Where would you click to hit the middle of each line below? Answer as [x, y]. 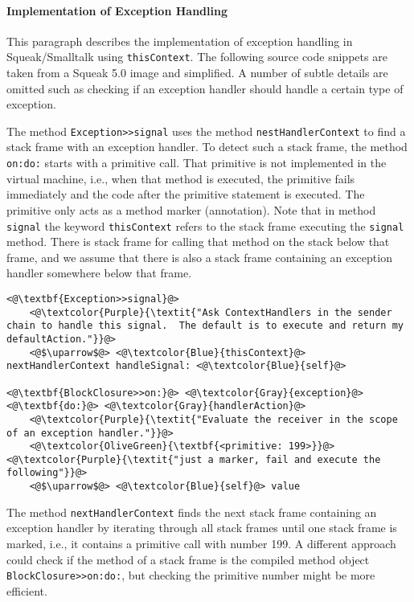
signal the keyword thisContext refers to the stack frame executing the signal [205, 225]
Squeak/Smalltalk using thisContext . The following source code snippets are [197, 57]
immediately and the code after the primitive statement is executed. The [186, 194]
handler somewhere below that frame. [99, 273]
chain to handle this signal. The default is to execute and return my [205, 326]
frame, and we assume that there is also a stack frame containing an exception [199, 257]
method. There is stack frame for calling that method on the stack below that [198, 242]
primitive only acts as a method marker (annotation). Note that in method [191, 209]
